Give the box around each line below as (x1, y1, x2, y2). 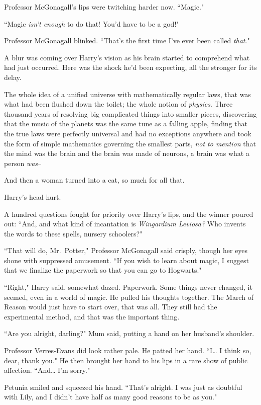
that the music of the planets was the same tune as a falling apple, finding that (4, 118, 247, 129)
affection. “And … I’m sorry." (4, 365, 90, 375)
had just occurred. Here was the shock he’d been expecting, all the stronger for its (4, 62, 257, 72)
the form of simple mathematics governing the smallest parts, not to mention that (4, 138, 256, 148)
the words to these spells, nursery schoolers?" (4, 228, 143, 238)
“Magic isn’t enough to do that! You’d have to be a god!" (4, 18, 179, 29)
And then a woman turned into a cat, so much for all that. (4, 175, 185, 185)
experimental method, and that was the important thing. (4, 311, 180, 321)
